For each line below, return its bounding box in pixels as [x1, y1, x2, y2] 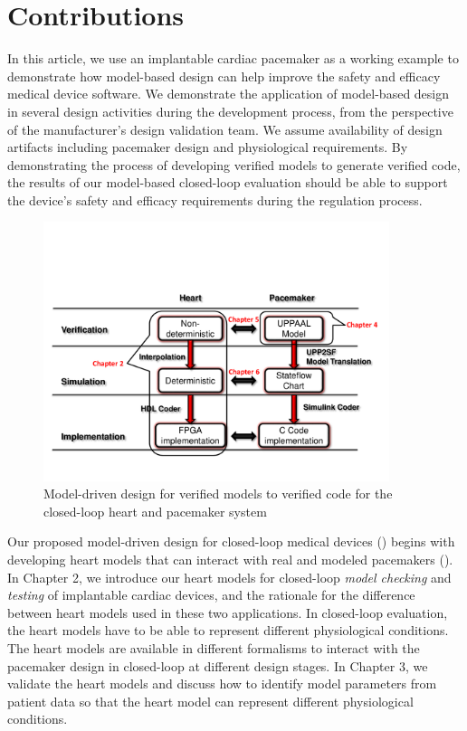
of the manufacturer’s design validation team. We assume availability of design [7, 119, 443, 138]
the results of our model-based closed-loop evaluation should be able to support [7, 173, 448, 192]
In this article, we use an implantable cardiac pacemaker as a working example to [7, 49, 459, 68]
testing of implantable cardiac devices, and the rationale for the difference [7, 585, 415, 604]
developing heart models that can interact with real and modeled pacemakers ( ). [7, 550, 453, 569]
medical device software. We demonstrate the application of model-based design [7, 84, 450, 103]
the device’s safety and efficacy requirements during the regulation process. [7, 190, 423, 209]
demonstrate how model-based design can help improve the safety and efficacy [7, 66, 441, 85]
